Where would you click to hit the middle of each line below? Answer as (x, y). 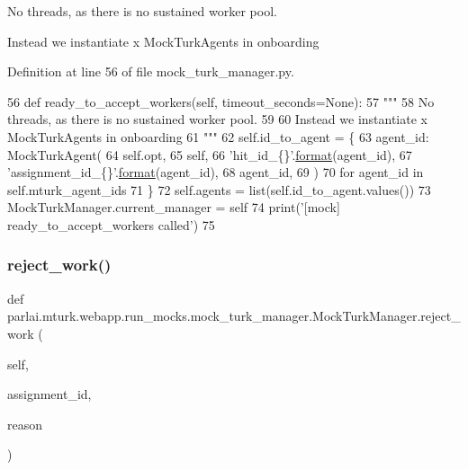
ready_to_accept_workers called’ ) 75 (111, 224)
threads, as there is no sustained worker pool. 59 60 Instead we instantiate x (217, 119)
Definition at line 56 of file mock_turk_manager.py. (151, 71)
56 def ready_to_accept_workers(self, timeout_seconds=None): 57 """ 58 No (221, 101)
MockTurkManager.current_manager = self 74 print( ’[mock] (174, 207)
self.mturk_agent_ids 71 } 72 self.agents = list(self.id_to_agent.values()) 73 (219, 189)
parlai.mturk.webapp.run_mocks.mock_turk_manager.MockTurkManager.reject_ (234, 316)
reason (25, 424)
